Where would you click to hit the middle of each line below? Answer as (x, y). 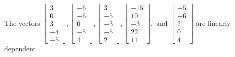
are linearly (213, 23)
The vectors (22, 23)
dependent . (22, 49)
